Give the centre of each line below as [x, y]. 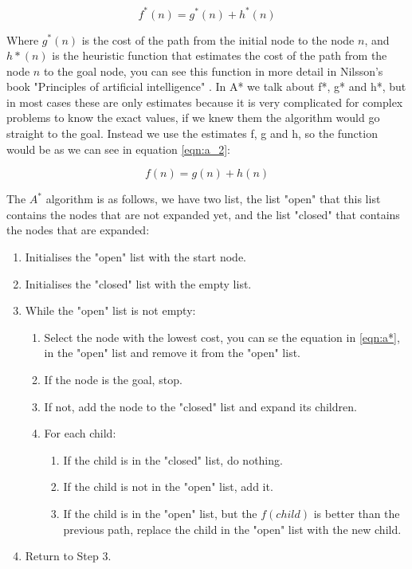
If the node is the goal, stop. [113, 379]
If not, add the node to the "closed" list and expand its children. [200, 406]
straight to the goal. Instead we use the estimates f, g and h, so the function [192, 133]
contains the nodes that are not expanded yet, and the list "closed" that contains [203, 214]
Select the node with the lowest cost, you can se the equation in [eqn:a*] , [222, 337]
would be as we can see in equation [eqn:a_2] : [118, 149]
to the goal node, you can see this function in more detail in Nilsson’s [213, 71]
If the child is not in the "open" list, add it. [168, 487]
